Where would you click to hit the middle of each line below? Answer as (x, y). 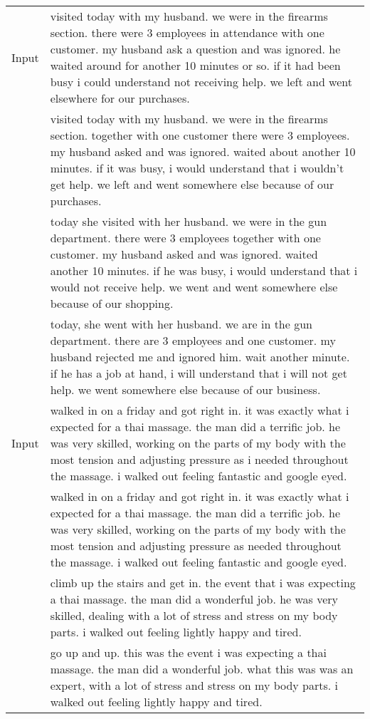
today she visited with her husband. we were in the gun (189, 221)
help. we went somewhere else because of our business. (185, 389)
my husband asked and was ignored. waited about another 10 (203, 151)
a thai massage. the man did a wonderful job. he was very (194, 599)
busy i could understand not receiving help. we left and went (201, 82)
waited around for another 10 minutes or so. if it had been (195, 65)
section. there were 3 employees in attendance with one (187, 32)
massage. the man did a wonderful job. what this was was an (202, 669)
